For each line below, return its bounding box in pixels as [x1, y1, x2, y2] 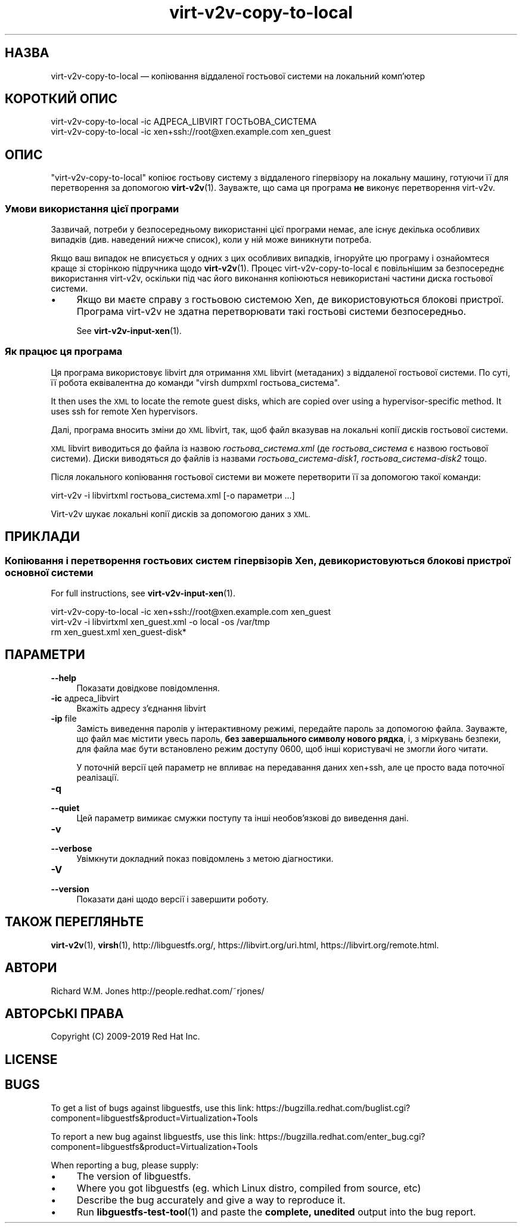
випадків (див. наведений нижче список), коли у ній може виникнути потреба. [51, 234, 372, 245]
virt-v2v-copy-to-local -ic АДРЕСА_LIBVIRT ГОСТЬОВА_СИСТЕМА [51, 116, 317, 127]
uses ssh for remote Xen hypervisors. [51, 406, 198, 416]
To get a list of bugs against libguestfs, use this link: [51, 1102, 254, 1113]
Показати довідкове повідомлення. [76, 682, 220, 693]
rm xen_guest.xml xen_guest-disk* [51, 627, 187, 637]
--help [51, 672, 77, 683]
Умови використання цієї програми [5, 202, 179, 215]
